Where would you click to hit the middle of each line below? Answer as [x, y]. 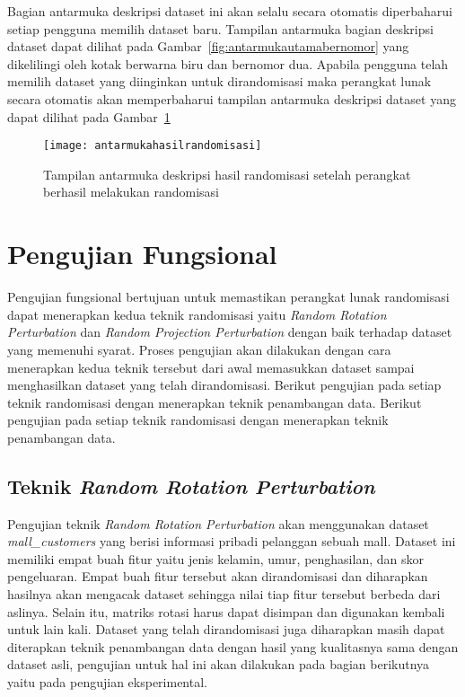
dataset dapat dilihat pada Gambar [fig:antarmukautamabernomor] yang [208, 46]
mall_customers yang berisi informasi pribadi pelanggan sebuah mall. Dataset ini [232, 541]
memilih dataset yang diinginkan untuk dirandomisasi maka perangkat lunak [219, 81]
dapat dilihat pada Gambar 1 [89, 116]
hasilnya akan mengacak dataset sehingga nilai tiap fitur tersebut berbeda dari [224, 594]
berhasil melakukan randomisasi [131, 192]
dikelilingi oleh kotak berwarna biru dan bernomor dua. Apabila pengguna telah [228, 63]
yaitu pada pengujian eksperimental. [107, 682]
